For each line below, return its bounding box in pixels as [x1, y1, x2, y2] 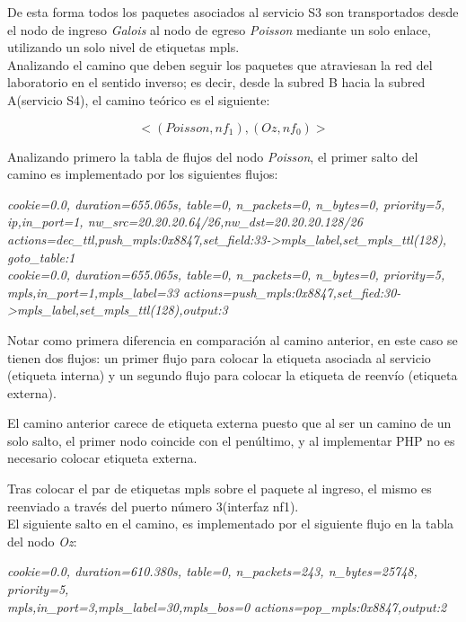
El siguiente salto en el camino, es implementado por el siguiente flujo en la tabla [7, 514, 454, 533]
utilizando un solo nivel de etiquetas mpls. [7, 38, 240, 57]
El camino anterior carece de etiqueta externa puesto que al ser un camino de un [7, 413, 452, 432]
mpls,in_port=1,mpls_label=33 [7, 282, 179, 301]
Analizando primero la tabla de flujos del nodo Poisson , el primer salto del [7, 147, 418, 165]
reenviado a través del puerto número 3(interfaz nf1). [7, 496, 299, 515]
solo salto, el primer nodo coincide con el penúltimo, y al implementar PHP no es [7, 431, 455, 449]
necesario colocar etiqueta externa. [7, 449, 198, 467]
